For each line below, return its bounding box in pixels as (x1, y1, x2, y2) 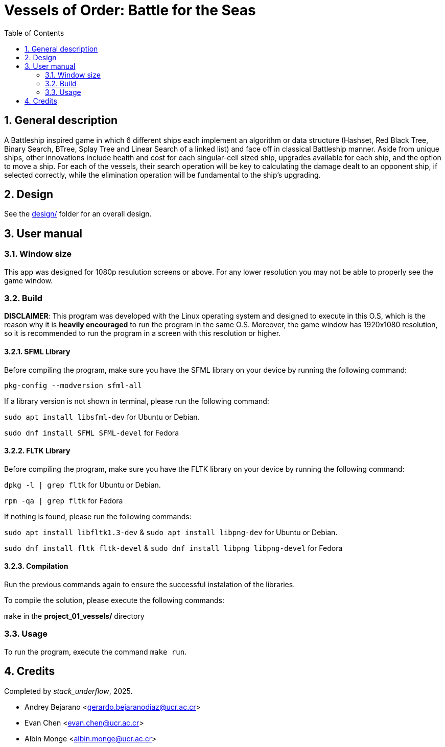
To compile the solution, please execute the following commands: (4, 596, 224, 605)
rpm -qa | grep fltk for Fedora (4, 496, 123, 505)
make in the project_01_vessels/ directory (4, 612, 145, 621)
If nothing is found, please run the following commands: (4, 512, 192, 521)
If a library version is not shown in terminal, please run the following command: (4, 396, 269, 405)
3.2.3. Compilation (4, 562, 68, 571)
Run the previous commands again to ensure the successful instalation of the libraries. (4, 580, 295, 589)
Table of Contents (4, 28, 64, 37)
